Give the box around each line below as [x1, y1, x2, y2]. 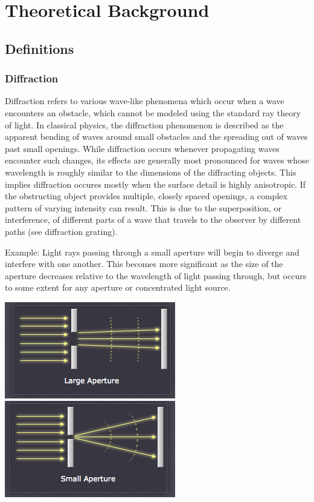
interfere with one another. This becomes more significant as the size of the [5, 257, 283, 270]
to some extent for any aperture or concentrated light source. [5, 281, 231, 294]
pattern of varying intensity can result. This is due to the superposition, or [5, 201, 282, 214]
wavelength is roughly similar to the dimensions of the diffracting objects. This [5, 165, 296, 178]
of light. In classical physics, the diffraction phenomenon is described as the [5, 118, 284, 131]
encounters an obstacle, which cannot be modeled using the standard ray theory [5, 106, 301, 119]
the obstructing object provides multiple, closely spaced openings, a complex [5, 190, 287, 202]
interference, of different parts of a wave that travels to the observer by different [5, 213, 301, 226]
